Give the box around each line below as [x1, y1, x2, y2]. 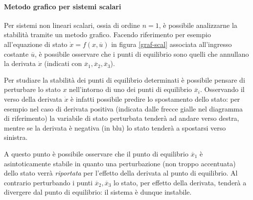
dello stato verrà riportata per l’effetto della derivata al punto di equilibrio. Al [4, 168, 238, 178]
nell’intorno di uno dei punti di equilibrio [69, 84, 192, 94]
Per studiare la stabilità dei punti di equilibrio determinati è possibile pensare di [4, 74, 245, 85]
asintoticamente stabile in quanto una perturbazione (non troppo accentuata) [4, 158, 236, 168]
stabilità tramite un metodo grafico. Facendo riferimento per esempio [4, 29, 211, 40]
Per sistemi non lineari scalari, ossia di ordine [4, 20, 140, 30]
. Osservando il [200, 84, 245, 94]
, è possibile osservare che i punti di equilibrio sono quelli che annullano [34, 48, 249, 59]
